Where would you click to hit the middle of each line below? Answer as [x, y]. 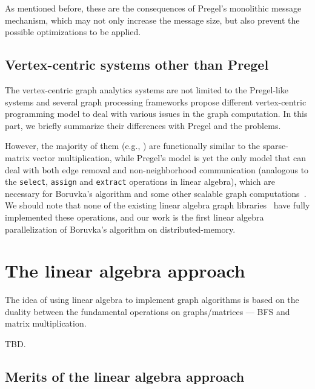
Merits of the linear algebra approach [125, 377]
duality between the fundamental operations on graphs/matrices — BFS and [148, 311]
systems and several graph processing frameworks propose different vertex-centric [156, 101]
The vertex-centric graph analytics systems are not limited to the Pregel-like [147, 89]
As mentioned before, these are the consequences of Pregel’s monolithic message [153, 8]
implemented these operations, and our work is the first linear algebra [134, 217]
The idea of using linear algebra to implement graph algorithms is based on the [152, 300]
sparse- [275, 146]
